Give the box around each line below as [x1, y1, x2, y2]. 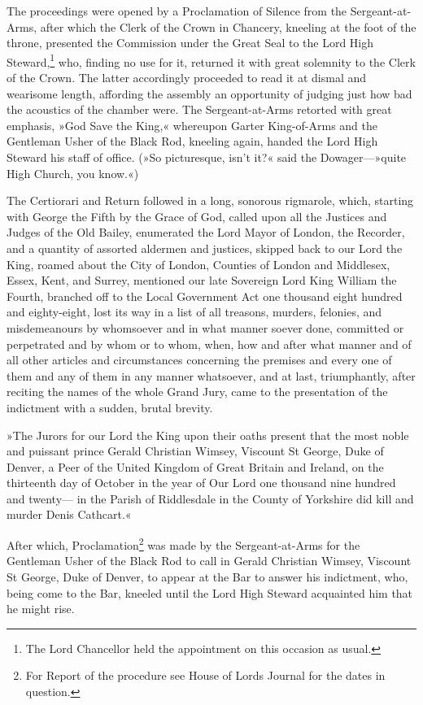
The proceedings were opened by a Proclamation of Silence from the [7, 2, 347, 19]
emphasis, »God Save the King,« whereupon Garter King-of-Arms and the [7, 116, 378, 133]
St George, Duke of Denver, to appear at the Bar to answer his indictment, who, [7, 568, 408, 585]
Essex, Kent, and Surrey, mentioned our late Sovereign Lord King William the [7, 272, 397, 289]
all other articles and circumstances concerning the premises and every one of [7, 351, 392, 368]
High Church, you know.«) [7, 164, 139, 181]
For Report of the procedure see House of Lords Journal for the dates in [25, 667, 386, 684]
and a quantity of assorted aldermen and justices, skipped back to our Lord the [7, 239, 403, 256]
